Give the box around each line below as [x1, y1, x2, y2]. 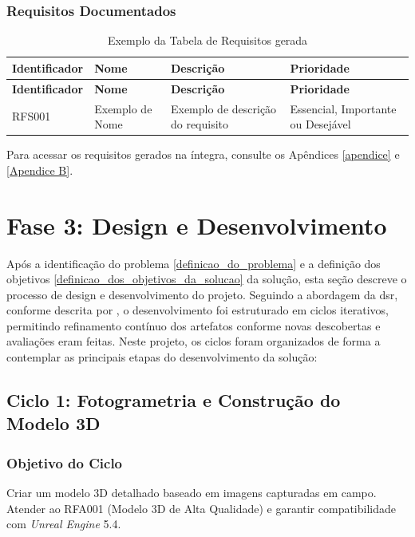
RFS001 [12, 108, 51, 124]
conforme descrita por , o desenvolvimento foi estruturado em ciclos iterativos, [6, 302, 389, 318]
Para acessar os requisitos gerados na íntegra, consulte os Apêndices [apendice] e [6, 146, 400, 163]
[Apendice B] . [6, 161, 73, 178]
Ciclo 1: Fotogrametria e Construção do [6, 388, 341, 413]
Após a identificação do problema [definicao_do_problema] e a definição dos [6, 255, 381, 271]
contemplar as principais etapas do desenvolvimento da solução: [6, 349, 318, 365]
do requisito [170, 116, 229, 132]
